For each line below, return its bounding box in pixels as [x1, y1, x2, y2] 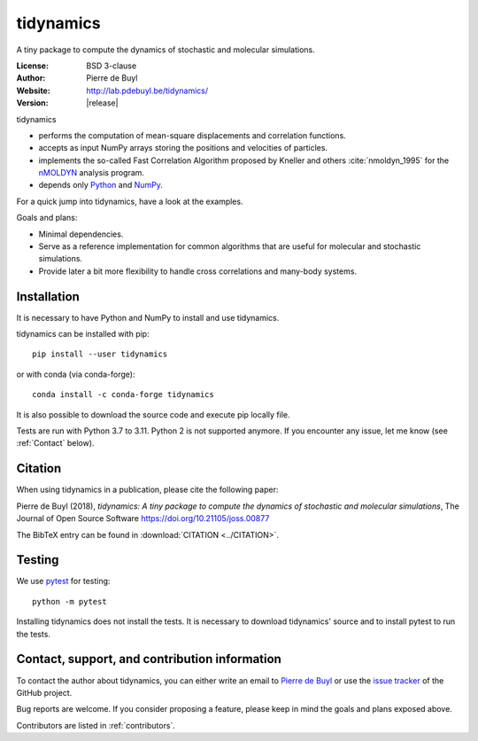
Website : [16, 85, 50, 96]
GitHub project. [16, 687, 73, 698]
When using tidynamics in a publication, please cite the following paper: [16, 484, 279, 495]
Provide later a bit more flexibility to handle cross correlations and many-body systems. [38, 266, 358, 277]
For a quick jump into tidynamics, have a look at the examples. [16, 196, 243, 207]
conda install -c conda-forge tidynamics [32, 390, 214, 400]
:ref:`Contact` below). [16, 438, 95, 448]
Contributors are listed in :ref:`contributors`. [16, 720, 176, 730]
